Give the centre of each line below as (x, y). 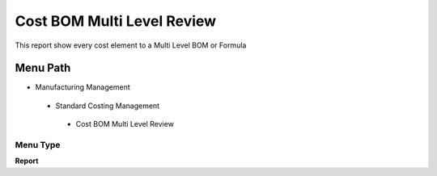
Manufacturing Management (83, 87)
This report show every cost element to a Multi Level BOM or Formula (131, 45)
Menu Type (38, 145)
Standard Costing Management (108, 106)
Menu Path (43, 68)
